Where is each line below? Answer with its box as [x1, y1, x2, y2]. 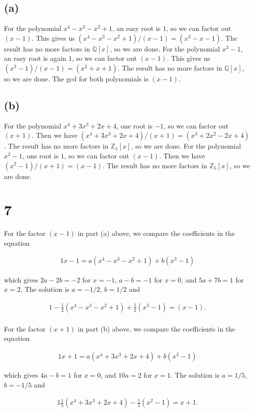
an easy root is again [4, 53, 66, 63]
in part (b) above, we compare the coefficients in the [77, 323, 235, 334]
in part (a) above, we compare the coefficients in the [77, 228, 235, 238]
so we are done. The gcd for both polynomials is [4, 73, 149, 83]
